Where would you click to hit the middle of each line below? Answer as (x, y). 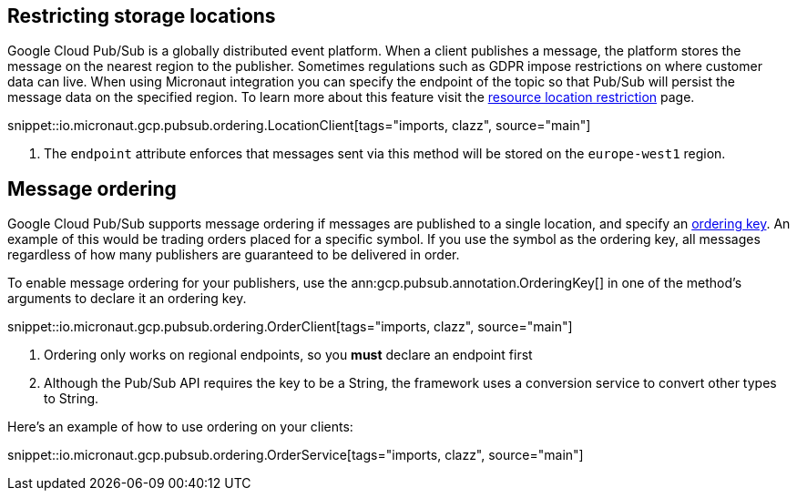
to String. (72, 399)
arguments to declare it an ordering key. (127, 299)
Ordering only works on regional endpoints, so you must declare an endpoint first (288, 355)
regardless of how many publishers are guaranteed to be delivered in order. (234, 255)
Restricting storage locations (142, 16)
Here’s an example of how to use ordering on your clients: (180, 427)
